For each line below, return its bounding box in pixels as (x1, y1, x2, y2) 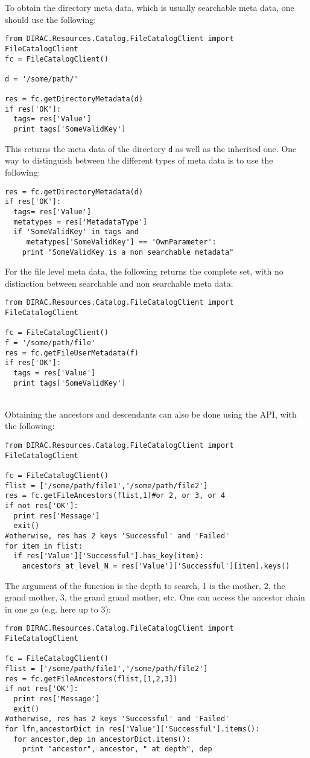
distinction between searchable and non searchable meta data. (5, 276, 233, 289)
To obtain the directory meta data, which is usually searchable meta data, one (5, 1, 294, 13)
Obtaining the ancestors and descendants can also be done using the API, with (5, 407, 297, 420)
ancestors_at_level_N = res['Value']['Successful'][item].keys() (22, 561, 290, 570)
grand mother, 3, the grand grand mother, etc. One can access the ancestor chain (5, 591, 305, 604)
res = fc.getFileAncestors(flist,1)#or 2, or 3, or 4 (5, 491, 226, 500)
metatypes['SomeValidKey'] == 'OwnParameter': (26, 237, 217, 246)
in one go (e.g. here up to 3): (5, 602, 111, 615)
